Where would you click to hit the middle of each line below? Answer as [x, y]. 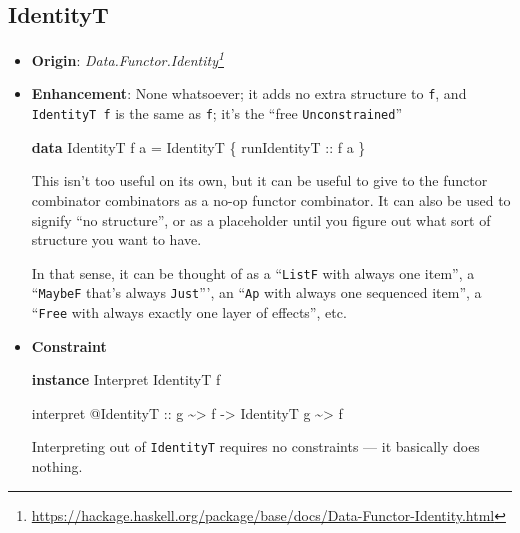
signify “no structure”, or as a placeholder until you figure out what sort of [261, 219]
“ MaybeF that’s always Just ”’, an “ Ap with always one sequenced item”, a [256, 292]
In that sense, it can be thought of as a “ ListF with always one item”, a [253, 272]
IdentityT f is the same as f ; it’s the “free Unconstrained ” [217, 113]
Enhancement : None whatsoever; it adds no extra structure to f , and [249, 93]
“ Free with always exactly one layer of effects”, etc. [189, 312]
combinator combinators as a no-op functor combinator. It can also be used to [271, 199]
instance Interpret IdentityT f [126, 379]
